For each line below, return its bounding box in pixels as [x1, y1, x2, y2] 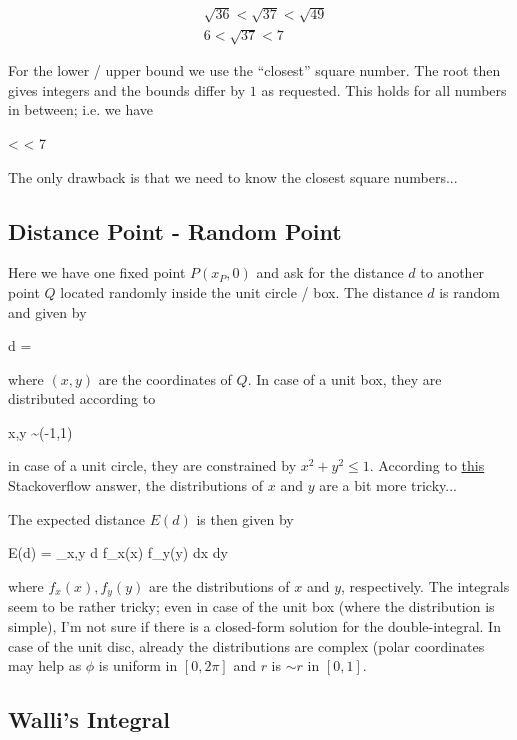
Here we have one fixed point [8, 262, 186, 283]
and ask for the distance [256, 262, 404, 283]
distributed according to [8, 388, 156, 409]
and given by [8, 301, 87, 322]
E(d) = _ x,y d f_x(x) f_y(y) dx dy [8, 542, 228, 563]
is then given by [196, 508, 294, 529]
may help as [8, 655, 82, 676]
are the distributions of [148, 575, 290, 596]
